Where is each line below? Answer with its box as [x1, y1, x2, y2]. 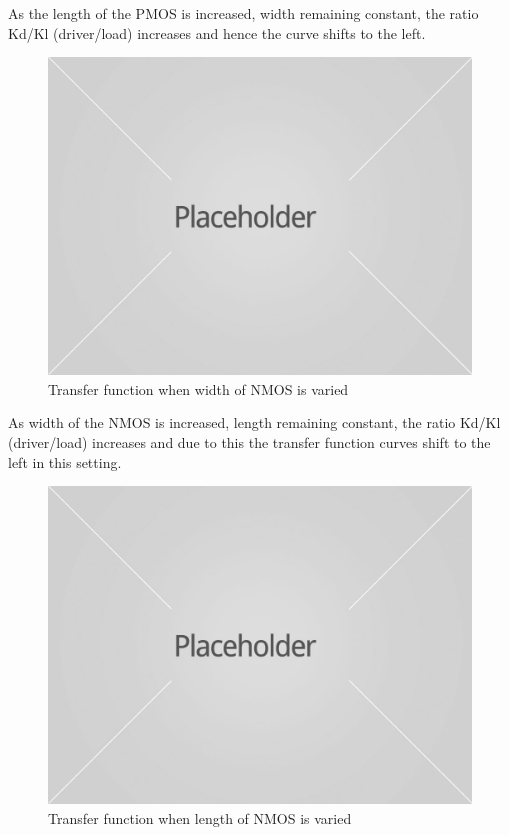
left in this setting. [8, 451, 122, 472]
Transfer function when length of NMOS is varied [48, 807, 352, 828]
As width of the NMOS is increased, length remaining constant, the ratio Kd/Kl [8, 412, 501, 433]
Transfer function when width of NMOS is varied [48, 378, 349, 399]
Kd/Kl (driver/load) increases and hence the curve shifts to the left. [8, 22, 426, 43]
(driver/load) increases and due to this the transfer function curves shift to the [8, 431, 491, 452]
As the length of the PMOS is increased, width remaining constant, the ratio [8, 3, 479, 23]
